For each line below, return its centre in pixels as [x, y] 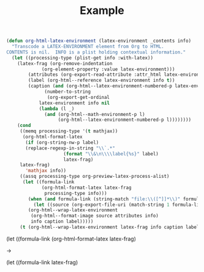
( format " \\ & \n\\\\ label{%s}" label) [111, 154]
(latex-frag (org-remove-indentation [65, 63]
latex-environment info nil [74, 103]
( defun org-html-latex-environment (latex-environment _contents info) [99, 41]
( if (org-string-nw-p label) [62, 142]
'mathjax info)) [46, 171]
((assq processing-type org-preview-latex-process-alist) [95, 177]
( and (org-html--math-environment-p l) [95, 114]
